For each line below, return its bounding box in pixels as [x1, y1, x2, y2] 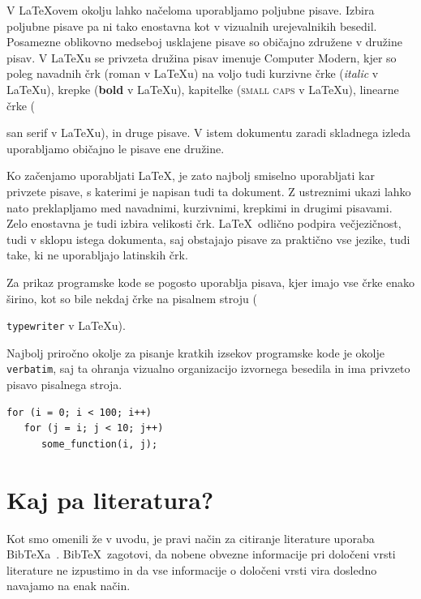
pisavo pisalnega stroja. [6, 376, 122, 392]
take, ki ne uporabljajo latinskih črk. [6, 246, 188, 263]
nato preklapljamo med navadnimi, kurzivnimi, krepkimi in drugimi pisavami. [6, 199, 393, 216]
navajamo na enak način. [6, 577, 131, 594]
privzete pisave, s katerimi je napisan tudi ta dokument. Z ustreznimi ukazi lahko [6, 182, 411, 199]
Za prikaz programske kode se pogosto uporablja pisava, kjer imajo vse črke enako [6, 273, 415, 290]
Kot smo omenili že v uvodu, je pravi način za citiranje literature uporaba [6, 529, 375, 546]
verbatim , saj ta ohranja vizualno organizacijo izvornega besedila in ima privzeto [6, 360, 410, 377]
